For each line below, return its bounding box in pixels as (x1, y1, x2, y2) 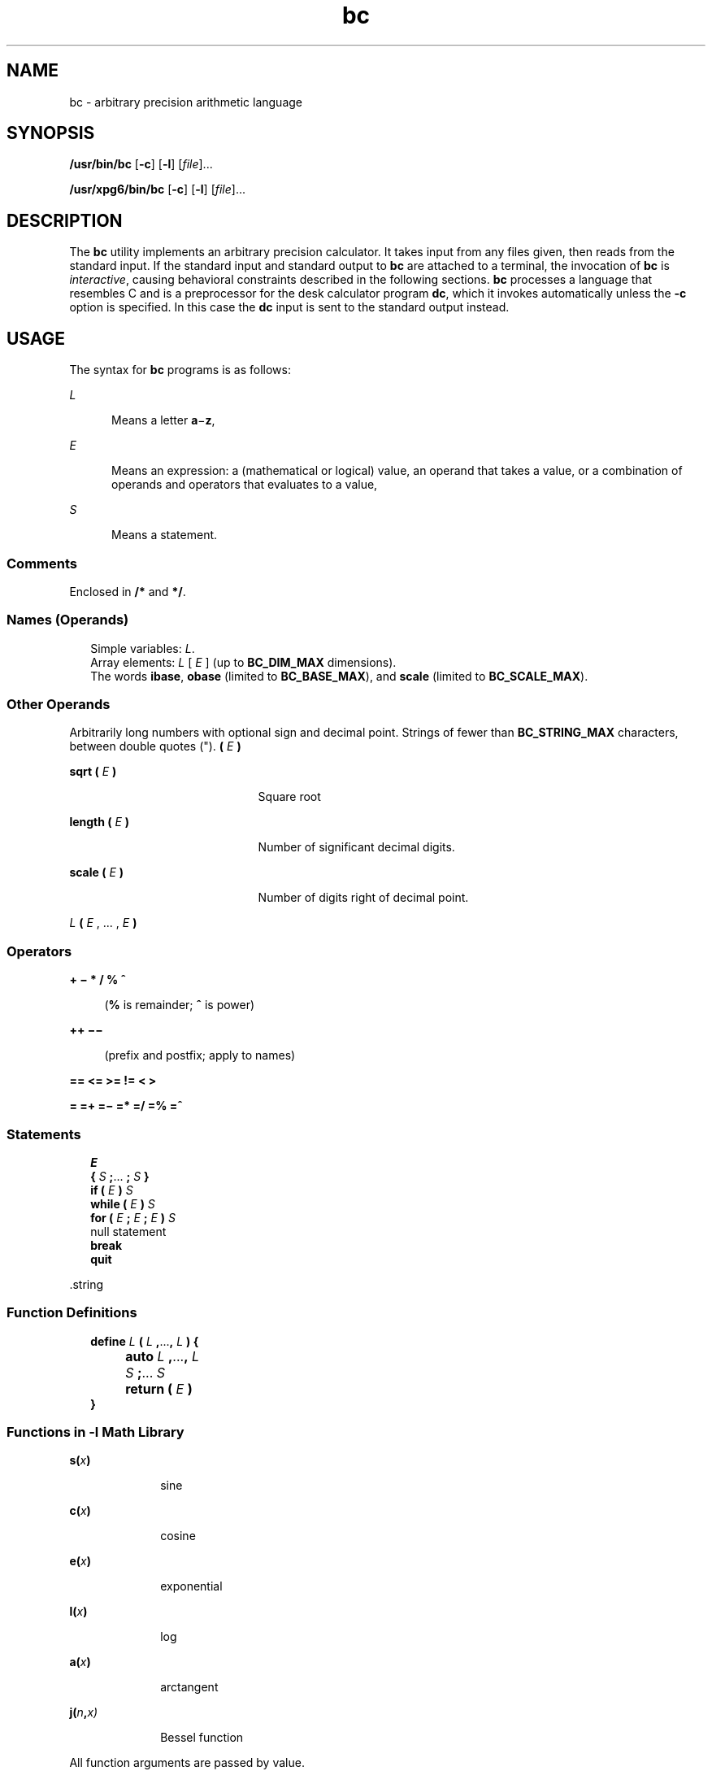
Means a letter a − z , (111, 413, 215, 428)
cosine (160, 1529, 196, 1543)
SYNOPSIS (7, 123, 95, 144)
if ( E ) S (90, 1182, 133, 1197)
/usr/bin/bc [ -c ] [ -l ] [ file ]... (69, 157, 213, 172)
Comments (7, 555, 77, 572)
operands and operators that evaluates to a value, (111, 477, 378, 492)
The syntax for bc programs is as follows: (69, 363, 292, 377)
